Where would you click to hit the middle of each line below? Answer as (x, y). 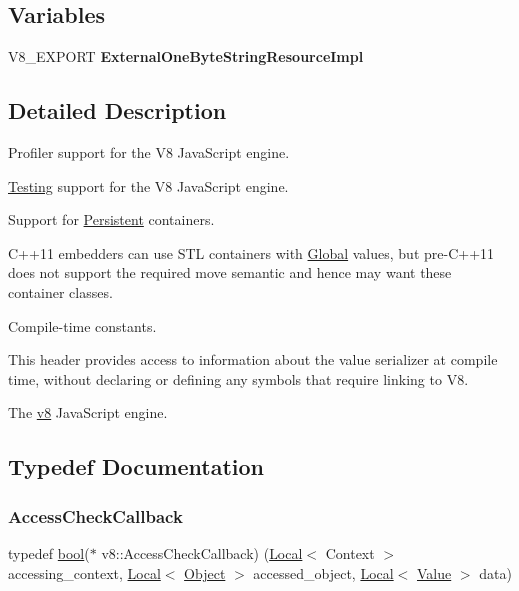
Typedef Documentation (136, 466)
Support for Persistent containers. (111, 219)
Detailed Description (117, 110)
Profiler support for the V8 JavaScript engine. (149, 152)
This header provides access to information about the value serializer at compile (253, 359)
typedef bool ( (49, 552)
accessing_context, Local (84, 572)
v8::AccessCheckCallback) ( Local (202, 552)
